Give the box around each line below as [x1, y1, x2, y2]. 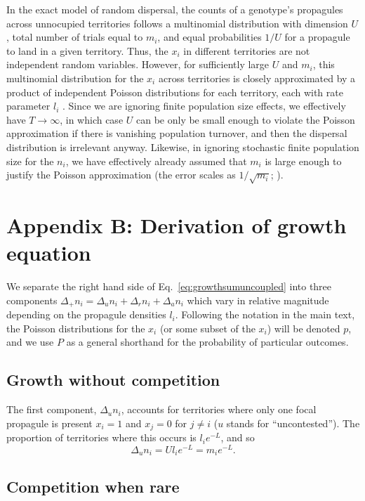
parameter [6, 98, 51, 113]
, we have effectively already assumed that [65, 153, 247, 168]
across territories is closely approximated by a [158, 70, 356, 85]
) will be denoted [267, 320, 340, 335]
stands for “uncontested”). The [226, 415, 360, 430]
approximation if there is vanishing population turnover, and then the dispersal [6, 126, 347, 141]
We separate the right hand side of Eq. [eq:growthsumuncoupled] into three [6, 279, 332, 294]
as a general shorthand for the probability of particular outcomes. [66, 334, 349, 349]
